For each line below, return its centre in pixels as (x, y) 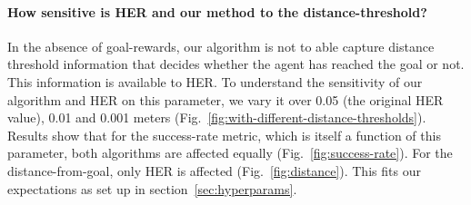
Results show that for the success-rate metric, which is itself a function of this (224, 135)
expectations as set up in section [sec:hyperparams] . (152, 188)
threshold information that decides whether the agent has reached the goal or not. (236, 64)
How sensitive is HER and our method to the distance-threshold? (217, 11)
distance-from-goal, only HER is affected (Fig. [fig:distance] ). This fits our (214, 170)
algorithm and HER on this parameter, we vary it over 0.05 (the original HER (225, 99)
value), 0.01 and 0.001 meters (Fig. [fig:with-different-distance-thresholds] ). (217, 117)
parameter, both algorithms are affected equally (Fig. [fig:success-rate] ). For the (230, 153)
